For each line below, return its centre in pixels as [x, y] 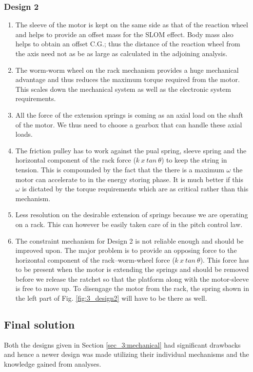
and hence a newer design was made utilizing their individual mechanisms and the [126, 354]
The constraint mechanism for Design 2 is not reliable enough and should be [129, 240]
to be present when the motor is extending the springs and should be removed [132, 269]
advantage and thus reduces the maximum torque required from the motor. [127, 79]
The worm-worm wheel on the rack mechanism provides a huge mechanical [127, 70]
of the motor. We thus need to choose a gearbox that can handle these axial [129, 124]
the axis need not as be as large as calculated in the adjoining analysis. [121, 53]
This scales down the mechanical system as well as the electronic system [123, 89]
